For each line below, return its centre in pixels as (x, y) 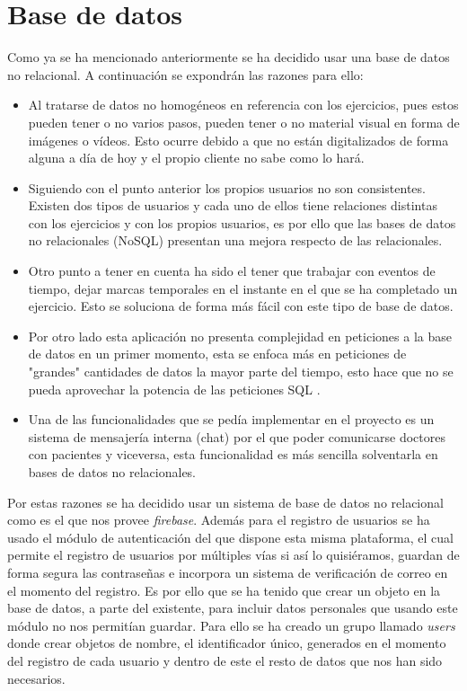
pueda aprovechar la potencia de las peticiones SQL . (174, 389)
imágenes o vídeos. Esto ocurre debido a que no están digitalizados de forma (238, 140)
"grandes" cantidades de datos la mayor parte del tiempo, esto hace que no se (241, 372)
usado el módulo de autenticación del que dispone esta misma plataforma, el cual (230, 537)
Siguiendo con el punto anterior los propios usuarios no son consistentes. (227, 187)
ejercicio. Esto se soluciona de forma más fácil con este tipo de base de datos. (241, 306)
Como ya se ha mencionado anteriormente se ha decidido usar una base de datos (229, 57)
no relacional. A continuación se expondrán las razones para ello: (185, 74)
